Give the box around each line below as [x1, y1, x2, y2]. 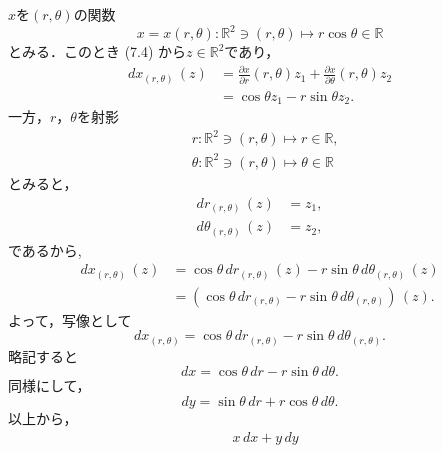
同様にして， [8, 375, 91, 396]
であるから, [8, 239, 82, 260]
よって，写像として [8, 309, 132, 330]
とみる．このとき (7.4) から [8, 41, 187, 62]
